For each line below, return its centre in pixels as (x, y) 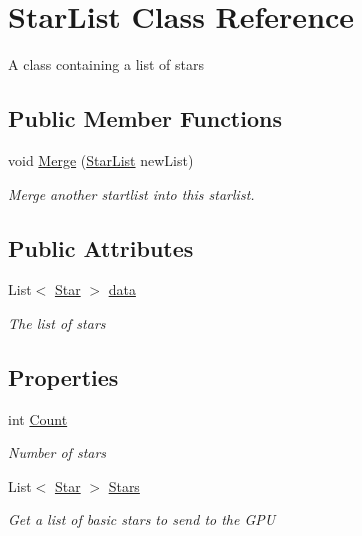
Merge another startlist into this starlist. (131, 193)
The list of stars (57, 322)
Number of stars (57, 452)
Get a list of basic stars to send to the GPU (142, 519)
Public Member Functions (145, 118)
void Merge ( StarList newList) (101, 159)
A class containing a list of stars (106, 64)
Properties (63, 376)
